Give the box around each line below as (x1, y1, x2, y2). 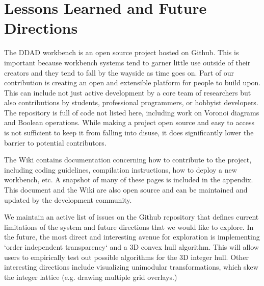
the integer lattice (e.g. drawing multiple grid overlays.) (4, 271, 177, 282)
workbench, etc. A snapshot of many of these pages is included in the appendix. (4, 174, 253, 185)
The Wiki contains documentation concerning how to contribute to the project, (4, 154, 252, 165)
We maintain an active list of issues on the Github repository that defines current (4, 211, 259, 222)
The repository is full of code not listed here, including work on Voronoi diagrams (4, 107, 259, 117)
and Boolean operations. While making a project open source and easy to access (4, 117, 255, 128)
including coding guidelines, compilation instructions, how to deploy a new (4, 164, 237, 175)
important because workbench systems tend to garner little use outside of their (4, 57, 251, 67)
